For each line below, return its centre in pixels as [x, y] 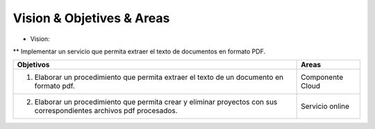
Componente [322, 78]
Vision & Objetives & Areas [91, 18]
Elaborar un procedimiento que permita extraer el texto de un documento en [159, 78]
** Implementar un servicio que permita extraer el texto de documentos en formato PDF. [139, 51]
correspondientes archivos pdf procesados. [106, 111]
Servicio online [325, 106]
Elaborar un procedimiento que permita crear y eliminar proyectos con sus [156, 102]
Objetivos [33, 64]
